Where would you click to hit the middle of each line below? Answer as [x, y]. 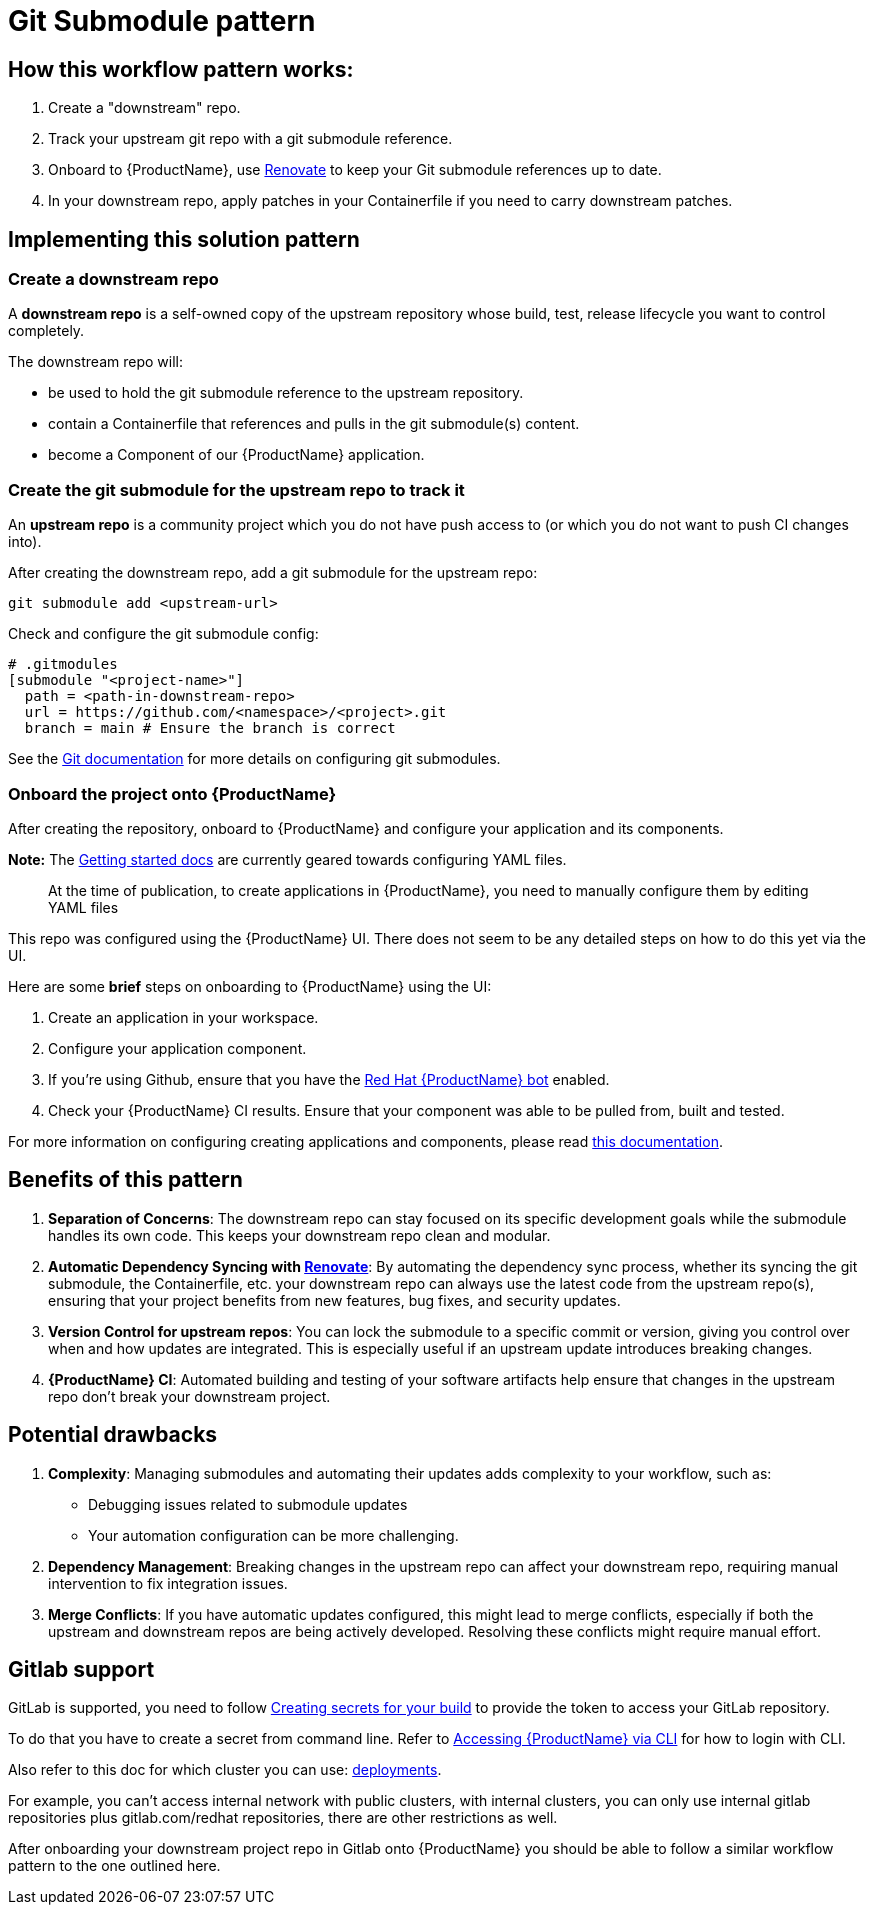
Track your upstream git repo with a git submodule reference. [250, 139]
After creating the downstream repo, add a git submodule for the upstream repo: [273, 573]
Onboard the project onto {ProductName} [172, 793]
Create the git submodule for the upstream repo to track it [236, 489]
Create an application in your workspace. [183, 1017]
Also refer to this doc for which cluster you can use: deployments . [225, 1770]
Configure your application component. [177, 1048]
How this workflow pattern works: [181, 69]
